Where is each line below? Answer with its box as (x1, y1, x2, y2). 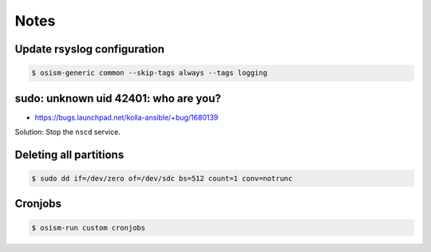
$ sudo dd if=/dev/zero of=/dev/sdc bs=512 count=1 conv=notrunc (31, 174, 293, 183)
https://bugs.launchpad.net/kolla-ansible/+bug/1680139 (34, 112, 219, 122)
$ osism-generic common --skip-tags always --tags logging (31, 69, 267, 77)
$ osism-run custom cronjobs (31, 223, 146, 232)
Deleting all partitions (14, 148, 125, 161)
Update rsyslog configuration (14, 42, 165, 56)
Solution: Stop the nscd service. (14, 128, 121, 137)
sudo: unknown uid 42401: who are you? (14, 92, 221, 105)
